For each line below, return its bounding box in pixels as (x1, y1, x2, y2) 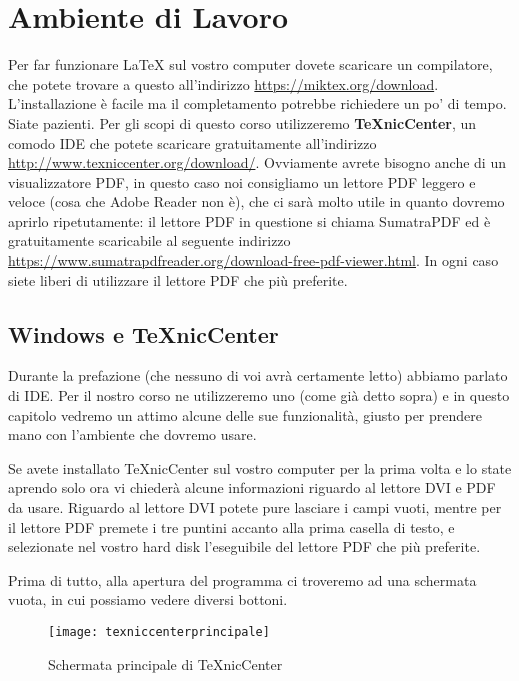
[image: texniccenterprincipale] (48, 624, 270, 639)
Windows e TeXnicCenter (8, 318, 279, 349)
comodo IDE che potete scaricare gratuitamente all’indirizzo (8, 132, 377, 153)
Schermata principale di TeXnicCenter (48, 653, 283, 674)
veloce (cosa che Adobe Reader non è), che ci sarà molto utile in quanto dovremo (8, 191, 505, 212)
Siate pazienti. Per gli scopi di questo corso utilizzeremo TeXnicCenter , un (8, 112, 477, 133)
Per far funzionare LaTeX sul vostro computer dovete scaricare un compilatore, (8, 54, 493, 75)
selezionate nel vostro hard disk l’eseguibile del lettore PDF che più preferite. (8, 536, 481, 557)
